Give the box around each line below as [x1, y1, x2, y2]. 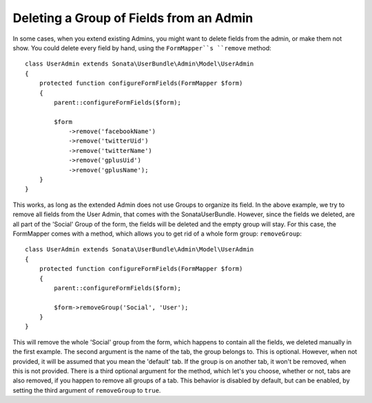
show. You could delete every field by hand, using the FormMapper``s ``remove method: [12, 43, 271, 52]
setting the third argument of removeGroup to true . [12, 386, 161, 394]
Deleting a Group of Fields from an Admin [12, 10, 254, 25]
